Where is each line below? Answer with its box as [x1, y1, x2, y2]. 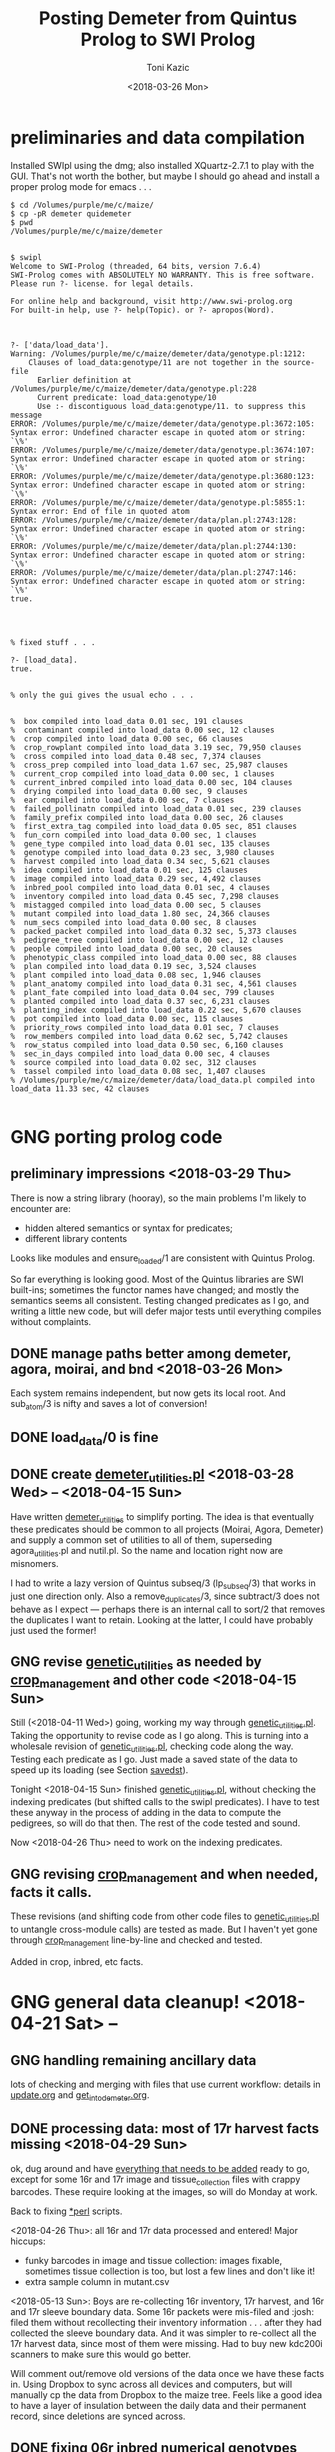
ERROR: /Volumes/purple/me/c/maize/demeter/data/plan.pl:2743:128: [10, 515, 298, 525]
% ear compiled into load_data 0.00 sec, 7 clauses [10, 795, 235, 805]
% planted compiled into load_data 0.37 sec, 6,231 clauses [10, 996, 271, 1006]
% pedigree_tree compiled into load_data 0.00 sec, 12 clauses [10, 935, 284, 945]
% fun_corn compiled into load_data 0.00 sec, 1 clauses [10, 830, 257, 840]
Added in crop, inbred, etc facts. [10, 1956, 144, 1968]
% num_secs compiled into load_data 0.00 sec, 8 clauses [10, 917, 257, 927]
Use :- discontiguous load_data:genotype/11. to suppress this [36, 401, 307, 411]
